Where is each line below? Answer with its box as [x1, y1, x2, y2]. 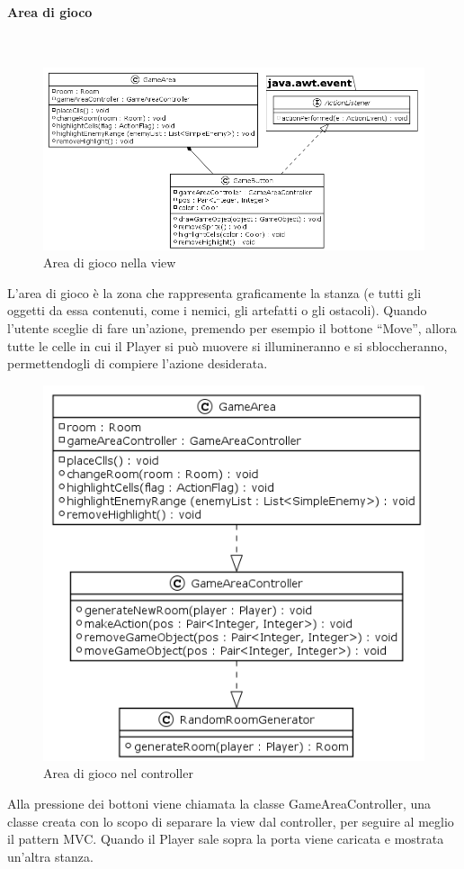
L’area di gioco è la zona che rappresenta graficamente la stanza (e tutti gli [7, 283, 422, 302]
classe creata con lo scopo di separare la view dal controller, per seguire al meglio [7, 811, 454, 830]
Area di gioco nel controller [43, 764, 193, 783]
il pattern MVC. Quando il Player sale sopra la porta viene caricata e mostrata [7, 829, 444, 848]
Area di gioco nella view [43, 253, 176, 272]
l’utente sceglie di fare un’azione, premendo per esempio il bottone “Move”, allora [7, 319, 457, 337]
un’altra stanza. [7, 846, 94, 865]
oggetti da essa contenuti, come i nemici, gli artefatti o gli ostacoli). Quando [7, 301, 427, 320]
